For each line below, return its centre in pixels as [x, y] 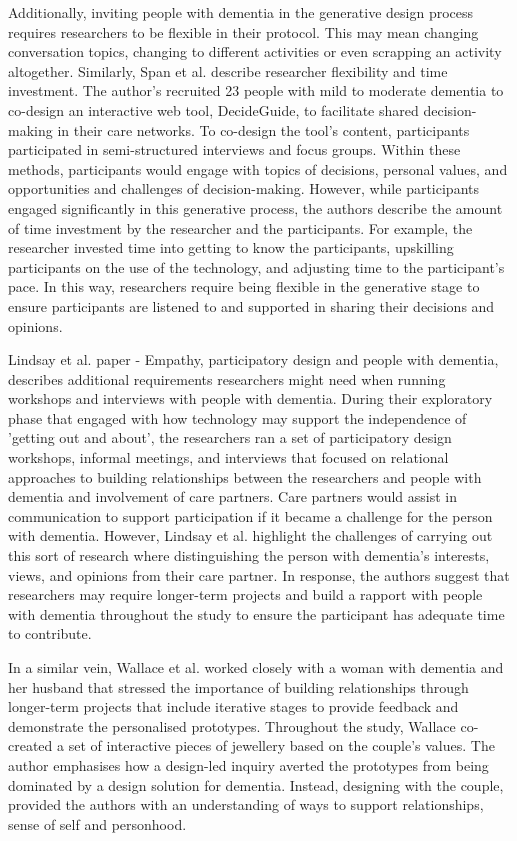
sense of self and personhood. [97, 823]
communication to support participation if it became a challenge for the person [250, 515]
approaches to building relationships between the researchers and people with [245, 476]
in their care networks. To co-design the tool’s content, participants [263, 129]
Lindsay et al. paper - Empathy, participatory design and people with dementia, [253, 359]
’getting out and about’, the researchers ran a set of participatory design [230, 437]
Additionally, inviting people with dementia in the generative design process [241, 12]
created [30, 745]
